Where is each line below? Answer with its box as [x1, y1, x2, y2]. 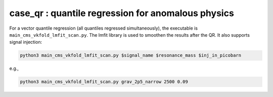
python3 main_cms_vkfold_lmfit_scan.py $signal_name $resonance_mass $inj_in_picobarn [20, 53, 242, 58]
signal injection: [9, 39, 42, 45]
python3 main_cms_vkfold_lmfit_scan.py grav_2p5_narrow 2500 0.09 [20, 79, 188, 85]
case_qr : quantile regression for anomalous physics [9, 8, 235, 19]
